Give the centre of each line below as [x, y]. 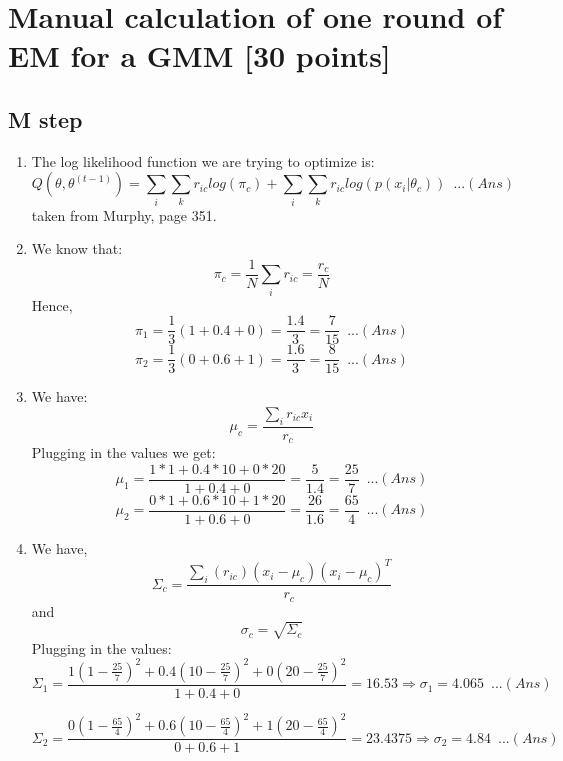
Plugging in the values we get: [123, 452]
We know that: [77, 248]
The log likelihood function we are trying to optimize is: [203, 160]
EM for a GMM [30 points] [199, 55]
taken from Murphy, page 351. [124, 214]
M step [45, 118]
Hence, [52, 304]
